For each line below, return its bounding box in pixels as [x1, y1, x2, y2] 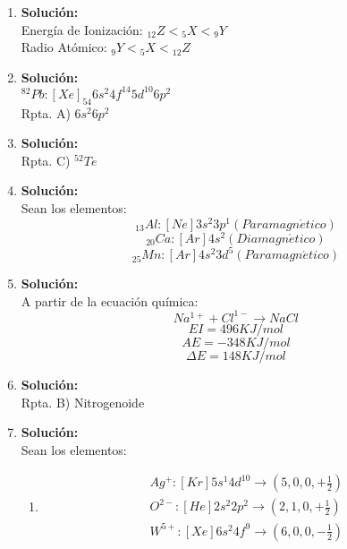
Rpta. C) [21, 150, 71, 169]
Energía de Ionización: [21, 20, 143, 39]
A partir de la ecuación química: [21, 291, 199, 310]
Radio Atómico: [21, 38, 107, 56]
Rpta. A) [21, 103, 71, 122]
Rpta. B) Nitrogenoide [21, 392, 145, 411]
